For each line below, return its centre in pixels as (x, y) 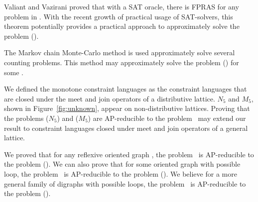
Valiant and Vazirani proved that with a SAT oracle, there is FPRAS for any (122, 6)
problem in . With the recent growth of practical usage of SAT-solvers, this (119, 16)
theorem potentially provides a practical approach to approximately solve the (122, 26)
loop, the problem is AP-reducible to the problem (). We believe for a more (121, 173)
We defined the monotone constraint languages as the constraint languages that (126, 89)
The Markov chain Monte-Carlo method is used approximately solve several (120, 52)
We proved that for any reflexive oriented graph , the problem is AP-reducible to (129, 154)
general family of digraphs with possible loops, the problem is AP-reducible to (125, 183)
